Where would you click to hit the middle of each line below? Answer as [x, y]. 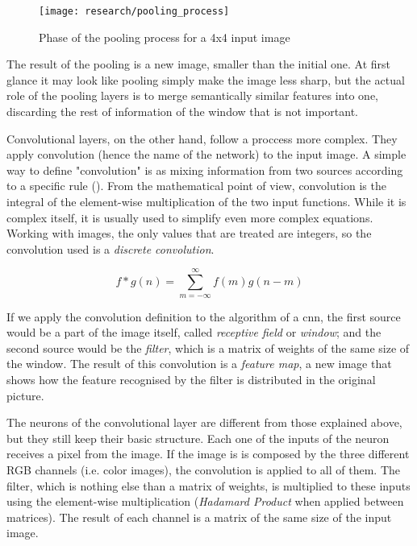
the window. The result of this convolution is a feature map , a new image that [199, 364]
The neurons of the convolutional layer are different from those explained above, [204, 422]
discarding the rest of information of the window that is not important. [182, 112]
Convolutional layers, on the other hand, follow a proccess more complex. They [202, 138]
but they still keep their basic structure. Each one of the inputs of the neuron [198, 438]
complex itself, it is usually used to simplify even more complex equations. [190, 217]
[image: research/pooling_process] [134, 11]
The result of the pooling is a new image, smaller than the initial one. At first [199, 64]
